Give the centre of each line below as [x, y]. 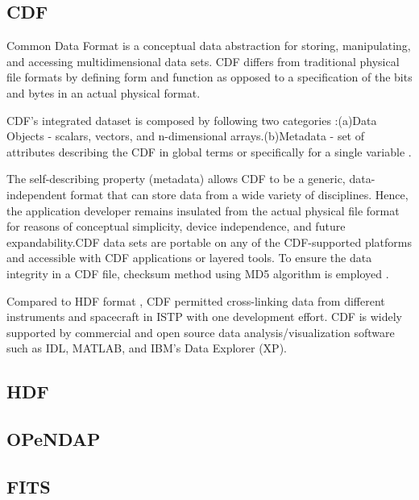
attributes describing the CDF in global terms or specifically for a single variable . [209, 151]
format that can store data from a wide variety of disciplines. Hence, [239, 194]
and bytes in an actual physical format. [104, 92]
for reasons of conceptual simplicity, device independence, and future [176, 226]
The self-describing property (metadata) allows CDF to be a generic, [176, 179]
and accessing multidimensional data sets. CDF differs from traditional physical [203, 61]
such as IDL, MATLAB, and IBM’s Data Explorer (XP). [147, 348]
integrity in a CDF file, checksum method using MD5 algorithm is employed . [198, 273]
